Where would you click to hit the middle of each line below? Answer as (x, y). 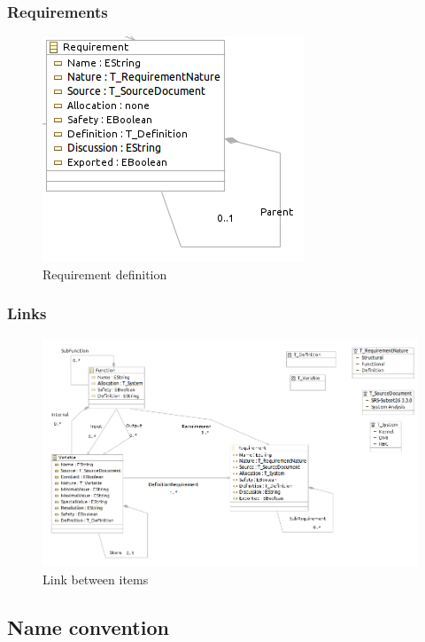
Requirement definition (105, 274)
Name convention (88, 626)
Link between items (96, 579)
